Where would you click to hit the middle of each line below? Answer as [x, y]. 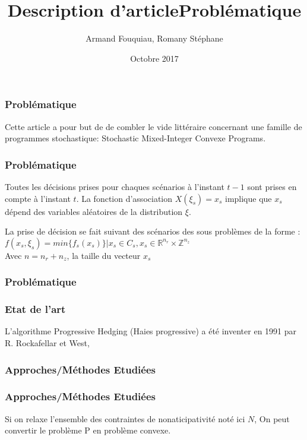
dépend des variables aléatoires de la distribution [94, 211]
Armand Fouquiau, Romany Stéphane [154, 38]
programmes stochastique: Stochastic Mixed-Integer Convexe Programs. [135, 138]
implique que [248, 198]
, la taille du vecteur [104, 255]
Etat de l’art [35, 309]
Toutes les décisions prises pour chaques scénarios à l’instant [115, 187]
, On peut [272, 418]
